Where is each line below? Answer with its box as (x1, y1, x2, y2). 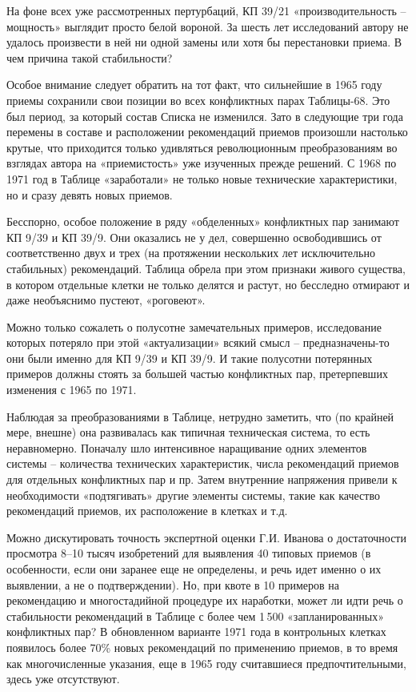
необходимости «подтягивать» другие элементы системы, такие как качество (6, 486, 380, 503)
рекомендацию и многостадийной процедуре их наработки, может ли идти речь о (6, 592, 403, 609)
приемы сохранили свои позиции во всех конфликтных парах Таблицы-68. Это (6, 91, 390, 108)
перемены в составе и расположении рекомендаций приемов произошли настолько (6, 123, 408, 140)
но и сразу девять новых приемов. (6, 186, 173, 203)
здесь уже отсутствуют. (6, 670, 120, 687)
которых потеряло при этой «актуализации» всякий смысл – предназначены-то (6, 334, 390, 351)
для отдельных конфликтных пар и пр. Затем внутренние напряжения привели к (6, 471, 398, 488)
